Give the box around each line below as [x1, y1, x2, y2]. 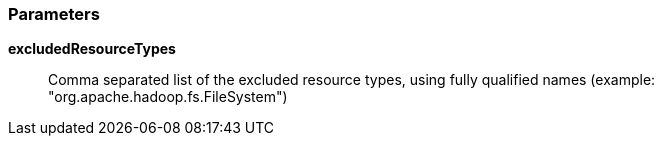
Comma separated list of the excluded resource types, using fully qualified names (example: [48, 71, 656, 89]
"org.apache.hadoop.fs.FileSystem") [48, 88, 288, 106]
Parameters [8, 4, 100, 24]
